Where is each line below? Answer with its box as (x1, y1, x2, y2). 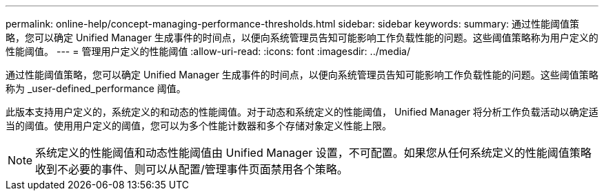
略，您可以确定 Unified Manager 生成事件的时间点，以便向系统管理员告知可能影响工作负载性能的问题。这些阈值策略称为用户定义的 (6, 32, 598, 43)
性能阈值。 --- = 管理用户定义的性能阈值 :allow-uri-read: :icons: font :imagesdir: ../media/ (6, 45, 411, 57)
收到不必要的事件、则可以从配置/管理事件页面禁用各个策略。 (35, 162, 348, 176)
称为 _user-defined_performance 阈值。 (6, 83, 186, 94)
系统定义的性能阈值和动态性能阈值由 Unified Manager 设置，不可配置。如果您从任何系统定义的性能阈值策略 (35, 146, 592, 160)
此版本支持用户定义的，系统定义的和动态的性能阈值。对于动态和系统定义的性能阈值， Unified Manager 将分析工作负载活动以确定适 (6, 106, 598, 118)
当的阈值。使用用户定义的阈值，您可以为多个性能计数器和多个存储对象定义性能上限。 (6, 120, 392, 131)
